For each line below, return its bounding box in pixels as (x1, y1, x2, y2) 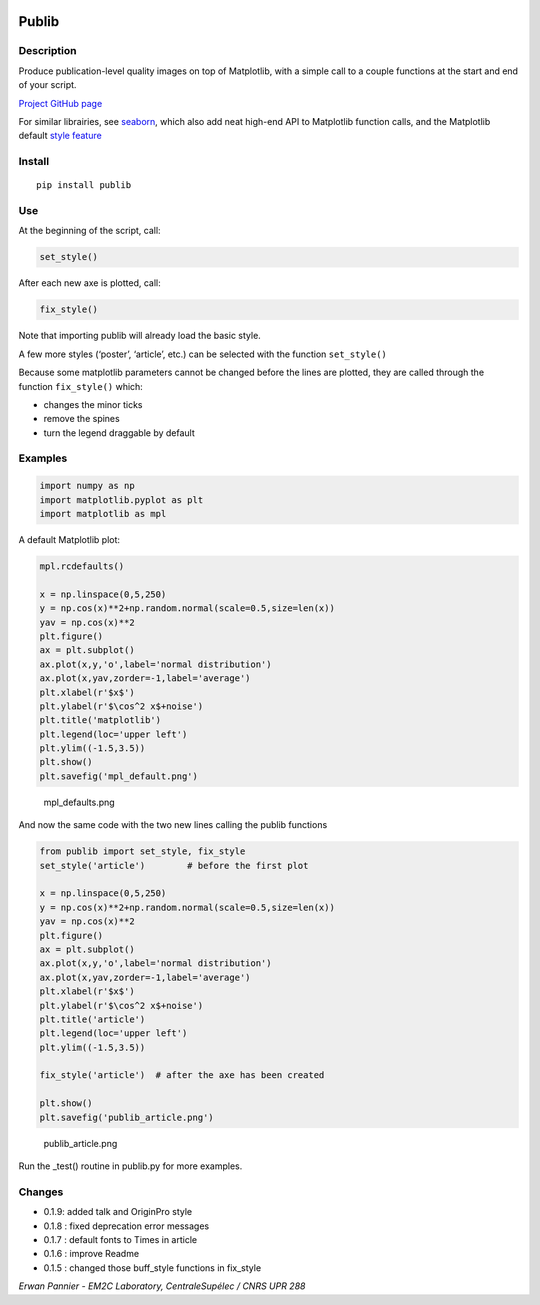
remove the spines (43, 413, 120, 425)
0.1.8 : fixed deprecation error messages (43, 1220, 210, 1232)
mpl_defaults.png (43, 796, 115, 808)
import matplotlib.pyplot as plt (39, 494, 204, 505)
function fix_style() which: (18, 380, 144, 392)
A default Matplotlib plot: (18, 534, 120, 546)
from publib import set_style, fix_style (39, 846, 246, 857)
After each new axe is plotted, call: (18, 277, 162, 289)
